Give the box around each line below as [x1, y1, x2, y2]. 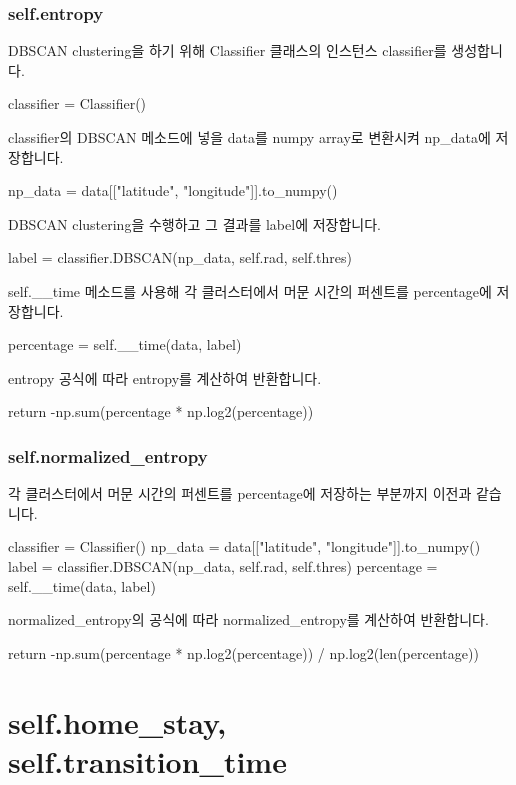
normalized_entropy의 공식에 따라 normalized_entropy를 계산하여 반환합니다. [8, 609, 489, 630]
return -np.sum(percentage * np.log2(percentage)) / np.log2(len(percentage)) [8, 642, 479, 663]
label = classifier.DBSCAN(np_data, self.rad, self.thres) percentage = [8, 555, 438, 576]
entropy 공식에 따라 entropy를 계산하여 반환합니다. [8, 367, 322, 388]
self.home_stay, [8, 701, 227, 742]
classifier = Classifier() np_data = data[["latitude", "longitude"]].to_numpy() [8, 536, 481, 557]
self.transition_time [8, 740, 287, 781]
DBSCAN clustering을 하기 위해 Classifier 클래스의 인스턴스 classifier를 [8, 40, 447, 61]
